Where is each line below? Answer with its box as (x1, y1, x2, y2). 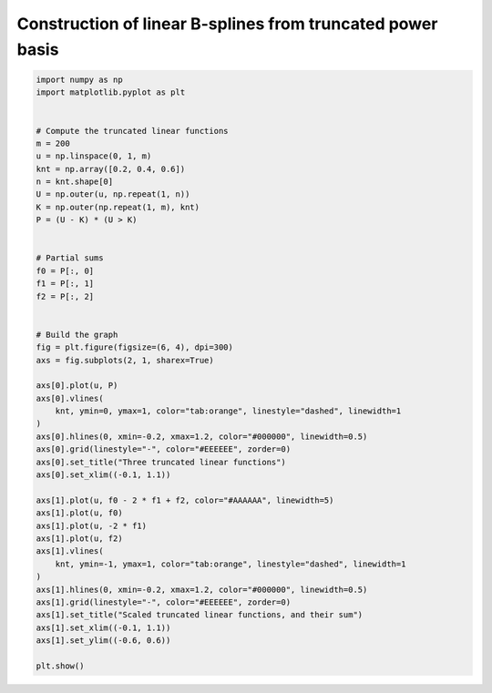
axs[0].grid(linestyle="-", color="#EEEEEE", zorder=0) (36, 444, 292, 454)
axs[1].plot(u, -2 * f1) (36, 520, 148, 531)
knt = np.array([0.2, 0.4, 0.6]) (36, 164, 186, 174)
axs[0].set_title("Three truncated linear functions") (36, 456, 286, 467)
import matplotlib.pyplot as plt (36, 87, 186, 97)
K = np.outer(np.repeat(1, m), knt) (36, 201, 200, 212)
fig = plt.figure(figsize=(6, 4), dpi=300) (36, 342, 234, 352)
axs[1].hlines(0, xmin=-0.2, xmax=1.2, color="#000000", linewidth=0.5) (36, 584, 368, 595)
